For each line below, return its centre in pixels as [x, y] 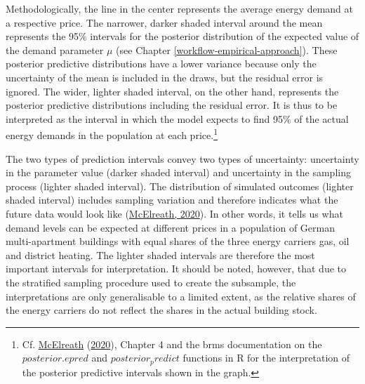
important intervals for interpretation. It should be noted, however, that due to [176, 269]
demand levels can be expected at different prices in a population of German [170, 227]
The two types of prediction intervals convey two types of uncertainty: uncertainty [182, 158]
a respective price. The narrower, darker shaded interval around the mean [164, 22]
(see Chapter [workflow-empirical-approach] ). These [227, 49]
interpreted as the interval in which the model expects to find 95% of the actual [177, 118]
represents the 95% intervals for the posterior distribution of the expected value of [182, 36]
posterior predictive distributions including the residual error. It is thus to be [172, 105]
